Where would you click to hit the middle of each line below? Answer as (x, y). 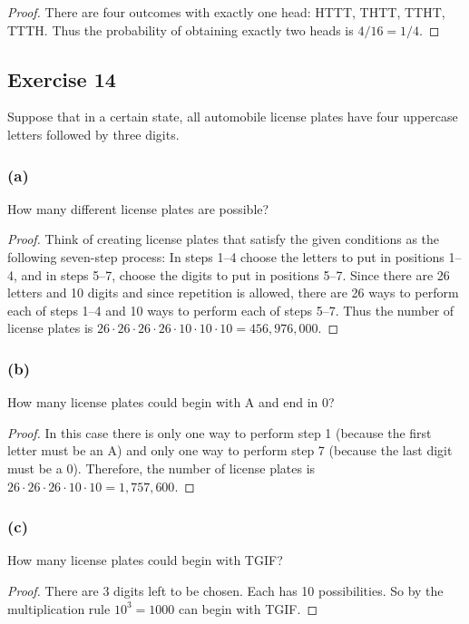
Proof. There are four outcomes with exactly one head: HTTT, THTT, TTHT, (226, 12)
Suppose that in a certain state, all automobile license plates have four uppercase (233, 117)
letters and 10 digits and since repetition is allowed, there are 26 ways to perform (233, 292)
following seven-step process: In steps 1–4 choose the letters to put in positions (226, 256)
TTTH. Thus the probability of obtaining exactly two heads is (181, 29)
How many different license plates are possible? (138, 208)
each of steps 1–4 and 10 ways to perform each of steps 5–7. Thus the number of (231, 310)
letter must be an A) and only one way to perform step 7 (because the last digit (230, 450)
